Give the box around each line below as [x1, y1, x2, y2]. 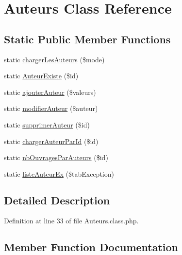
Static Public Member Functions [4, 31, 171, 46]
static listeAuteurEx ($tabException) [4, 168, 114, 179]
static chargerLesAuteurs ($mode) [4, 54, 105, 64]
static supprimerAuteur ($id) [4, 119, 90, 129]
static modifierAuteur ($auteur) [4, 103, 98, 113]
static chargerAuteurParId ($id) [4, 136, 99, 146]
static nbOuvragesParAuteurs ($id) [4, 152, 108, 163]
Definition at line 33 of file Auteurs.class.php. [4, 215, 139, 225]
